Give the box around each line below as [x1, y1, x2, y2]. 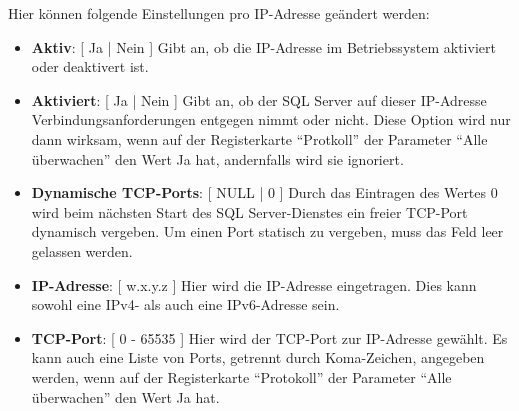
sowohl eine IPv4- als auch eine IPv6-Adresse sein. [31, 294, 340, 315]
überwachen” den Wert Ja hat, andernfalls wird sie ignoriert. [31, 148, 404, 169]
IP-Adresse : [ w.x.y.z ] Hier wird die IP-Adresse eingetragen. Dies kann [31, 274, 477, 295]
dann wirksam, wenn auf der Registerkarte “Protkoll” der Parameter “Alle [31, 128, 488, 149]
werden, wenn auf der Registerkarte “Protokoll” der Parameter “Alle [31, 366, 452, 387]
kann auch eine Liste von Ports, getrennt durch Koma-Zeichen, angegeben [31, 347, 485, 368]
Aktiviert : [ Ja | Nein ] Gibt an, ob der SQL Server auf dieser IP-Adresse [31, 89, 487, 110]
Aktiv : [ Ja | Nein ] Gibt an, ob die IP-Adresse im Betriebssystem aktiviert [31, 36, 496, 57]
